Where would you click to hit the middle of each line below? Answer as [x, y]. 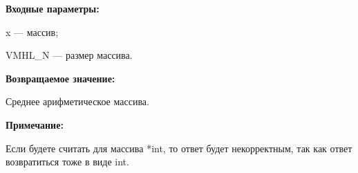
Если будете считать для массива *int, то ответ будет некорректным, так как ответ [179, 148]
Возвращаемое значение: [60, 78]
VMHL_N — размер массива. [69, 55]
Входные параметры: [53, 8]
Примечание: [35, 124]
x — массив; [32, 31]
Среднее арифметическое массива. [77, 101]
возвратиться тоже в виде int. [67, 162]
